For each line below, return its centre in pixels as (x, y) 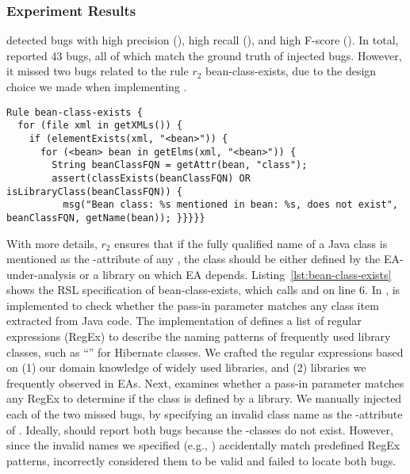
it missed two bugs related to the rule (98, 71)
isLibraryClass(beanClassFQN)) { (94, 191)
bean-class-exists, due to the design (291, 71)
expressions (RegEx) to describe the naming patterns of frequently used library (199, 336)
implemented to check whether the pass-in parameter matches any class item (193, 305)
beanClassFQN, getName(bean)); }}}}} (106, 218)
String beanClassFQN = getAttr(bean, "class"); (180, 165)
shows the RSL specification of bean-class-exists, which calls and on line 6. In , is (203, 290)
